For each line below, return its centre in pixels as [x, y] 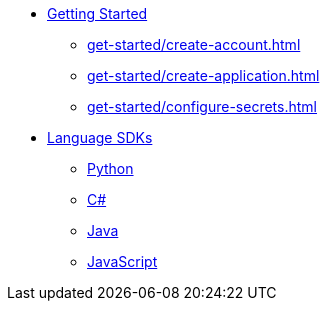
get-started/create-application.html [203, 75]
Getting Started [97, 13]
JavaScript [122, 261]
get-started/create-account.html [194, 44]
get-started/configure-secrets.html [202, 106]
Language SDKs [100, 137]
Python [110, 168]
